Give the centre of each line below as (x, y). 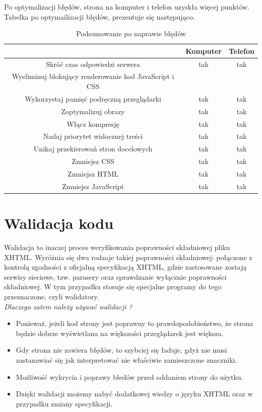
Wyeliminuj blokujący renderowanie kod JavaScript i (93, 76)
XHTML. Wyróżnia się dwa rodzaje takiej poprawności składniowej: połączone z (128, 257)
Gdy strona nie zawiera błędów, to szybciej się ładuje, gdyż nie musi (121, 350)
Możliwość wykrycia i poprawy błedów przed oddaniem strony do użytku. (129, 377)
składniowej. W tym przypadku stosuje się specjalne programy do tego (113, 286)
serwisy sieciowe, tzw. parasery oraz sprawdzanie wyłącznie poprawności (115, 276)
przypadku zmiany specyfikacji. (64, 403)
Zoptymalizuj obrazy (93, 111)
